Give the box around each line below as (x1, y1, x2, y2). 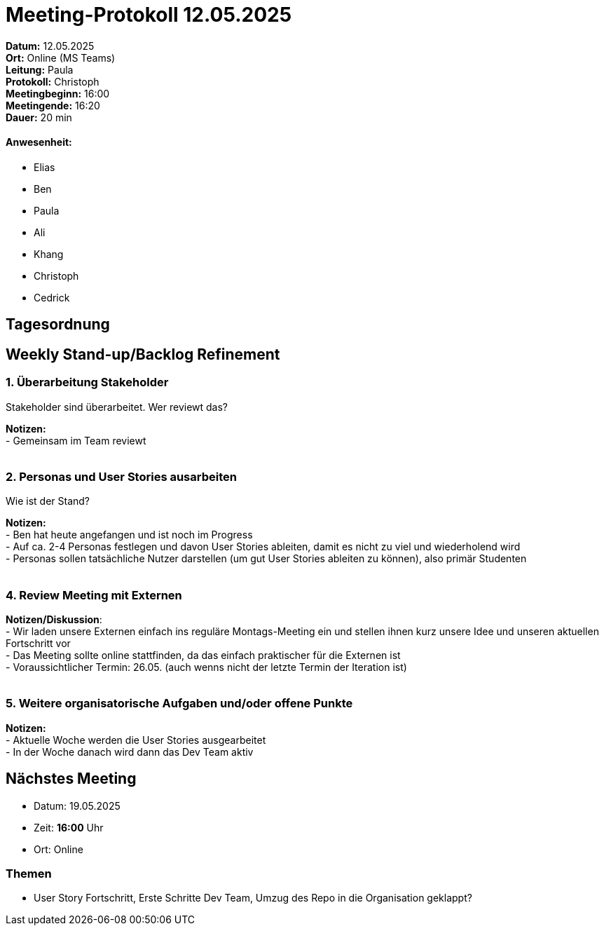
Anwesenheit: (6, 136, 72, 149)
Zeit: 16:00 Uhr (34, 821, 104, 834)
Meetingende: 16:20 (6, 99, 100, 111)
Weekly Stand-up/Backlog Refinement (6, 345, 280, 363)
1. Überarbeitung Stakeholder (6, 375, 169, 390)
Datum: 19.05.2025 (34, 799, 121, 812)
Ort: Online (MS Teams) (6, 51, 116, 64)
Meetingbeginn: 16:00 (6, 87, 110, 100)
